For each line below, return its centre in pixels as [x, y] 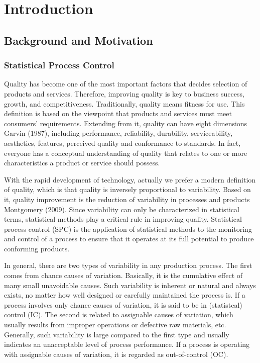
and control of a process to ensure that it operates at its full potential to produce [129, 239]
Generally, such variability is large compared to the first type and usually [117, 334]
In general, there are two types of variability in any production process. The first [128, 265]
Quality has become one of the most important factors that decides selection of [126, 84]
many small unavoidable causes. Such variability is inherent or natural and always [130, 285]
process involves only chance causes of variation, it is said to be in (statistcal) [123, 304]
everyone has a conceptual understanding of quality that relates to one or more [126, 153]
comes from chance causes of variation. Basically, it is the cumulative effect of [123, 275]
